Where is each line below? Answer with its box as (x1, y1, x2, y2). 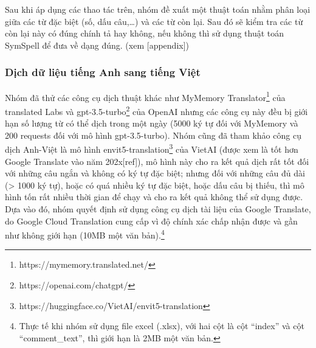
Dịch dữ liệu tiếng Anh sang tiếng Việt (5, 64, 201, 80)
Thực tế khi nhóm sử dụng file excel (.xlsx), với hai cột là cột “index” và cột (19, 319, 304, 332)
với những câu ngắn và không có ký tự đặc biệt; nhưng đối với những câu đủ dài (5, 167, 305, 179)
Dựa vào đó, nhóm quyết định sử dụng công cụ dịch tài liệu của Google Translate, (5, 202, 311, 215)
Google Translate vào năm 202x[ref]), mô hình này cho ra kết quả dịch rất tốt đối (5, 155, 309, 167)
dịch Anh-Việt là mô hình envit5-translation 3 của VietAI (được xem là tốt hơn (5, 141, 298, 155)
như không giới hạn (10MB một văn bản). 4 (5, 227, 165, 241)
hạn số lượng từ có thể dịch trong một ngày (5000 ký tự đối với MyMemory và (5, 117, 298, 130)
